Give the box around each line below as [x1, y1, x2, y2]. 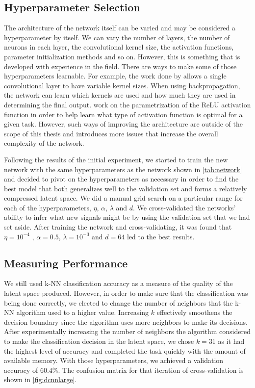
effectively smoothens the [156, 307, 232, 317]
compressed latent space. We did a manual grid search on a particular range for [4, 193, 243, 203]
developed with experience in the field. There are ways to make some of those [4, 61, 237, 71]
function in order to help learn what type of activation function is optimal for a [4, 109, 243, 119]
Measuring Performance [4, 255, 128, 270]
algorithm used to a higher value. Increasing [16, 307, 149, 317]
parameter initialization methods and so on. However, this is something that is [4, 51, 240, 61]
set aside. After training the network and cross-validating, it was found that [4, 222, 232, 232]
